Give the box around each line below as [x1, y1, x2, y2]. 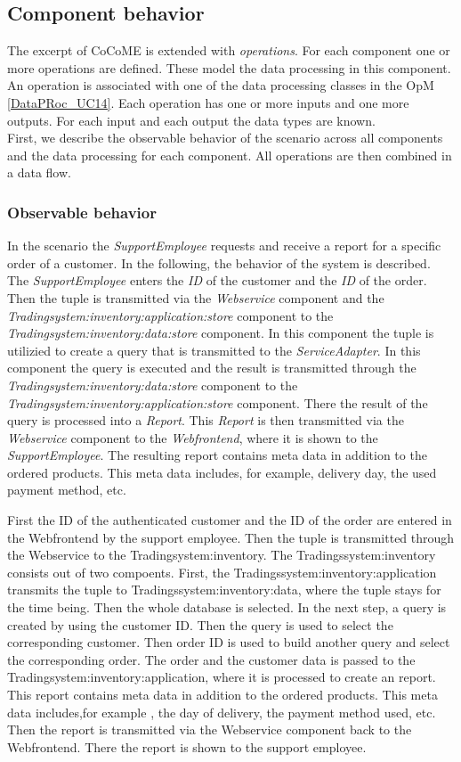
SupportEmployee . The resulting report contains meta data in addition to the [7, 446, 427, 464]
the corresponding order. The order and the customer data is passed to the [7, 650, 416, 668]
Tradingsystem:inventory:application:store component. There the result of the [7, 393, 428, 412]
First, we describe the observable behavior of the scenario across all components [7, 128, 443, 147]
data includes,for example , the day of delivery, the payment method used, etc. [7, 702, 436, 721]
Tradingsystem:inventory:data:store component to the [7, 375, 298, 394]
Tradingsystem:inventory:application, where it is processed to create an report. [7, 668, 436, 686]
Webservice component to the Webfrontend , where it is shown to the [7, 428, 378, 447]
